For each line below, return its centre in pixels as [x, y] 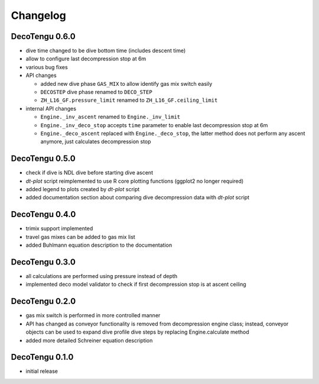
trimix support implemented [59, 228]
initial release [42, 371]
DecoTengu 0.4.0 [43, 214]
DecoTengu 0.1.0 [42, 357]
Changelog [38, 15]
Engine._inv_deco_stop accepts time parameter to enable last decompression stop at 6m [154, 125]
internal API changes [51, 108]
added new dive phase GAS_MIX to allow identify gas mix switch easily [126, 83]
